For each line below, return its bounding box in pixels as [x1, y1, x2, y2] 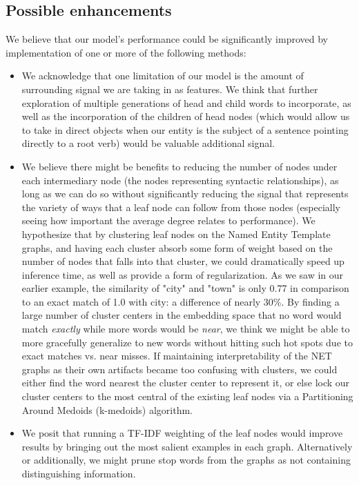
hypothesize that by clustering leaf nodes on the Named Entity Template [21, 226, 331, 241]
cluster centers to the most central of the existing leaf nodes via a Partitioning [21, 389, 353, 404]
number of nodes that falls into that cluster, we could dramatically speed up [21, 254, 345, 268]
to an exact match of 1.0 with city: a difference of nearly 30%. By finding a [21, 294, 340, 308]
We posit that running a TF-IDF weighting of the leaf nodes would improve [21, 426, 343, 440]
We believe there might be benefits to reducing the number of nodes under [21, 159, 338, 173]
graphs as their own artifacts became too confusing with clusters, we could [21, 362, 338, 376]
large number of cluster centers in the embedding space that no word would [21, 308, 342, 322]
